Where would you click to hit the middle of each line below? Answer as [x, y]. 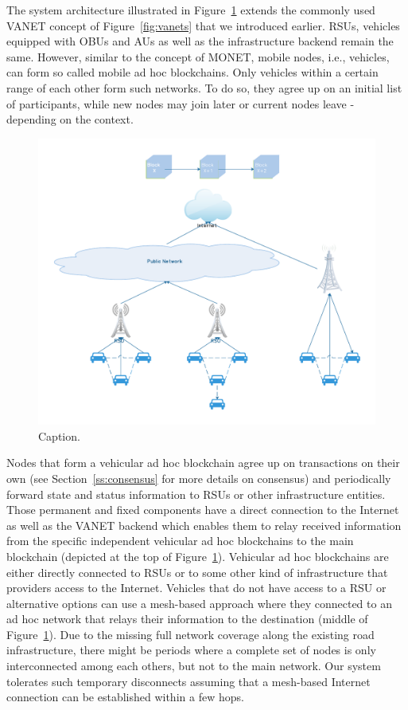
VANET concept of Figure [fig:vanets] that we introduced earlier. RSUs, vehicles [203, 25]
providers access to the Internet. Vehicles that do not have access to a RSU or [196, 588]
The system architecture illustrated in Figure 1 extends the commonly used [191, 10]
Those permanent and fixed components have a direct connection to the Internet [203, 510]
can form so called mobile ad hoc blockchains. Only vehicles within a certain [192, 72]
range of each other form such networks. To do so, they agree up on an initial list [204, 87]
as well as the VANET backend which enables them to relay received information [204, 525]
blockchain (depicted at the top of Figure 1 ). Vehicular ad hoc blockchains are [198, 556]
